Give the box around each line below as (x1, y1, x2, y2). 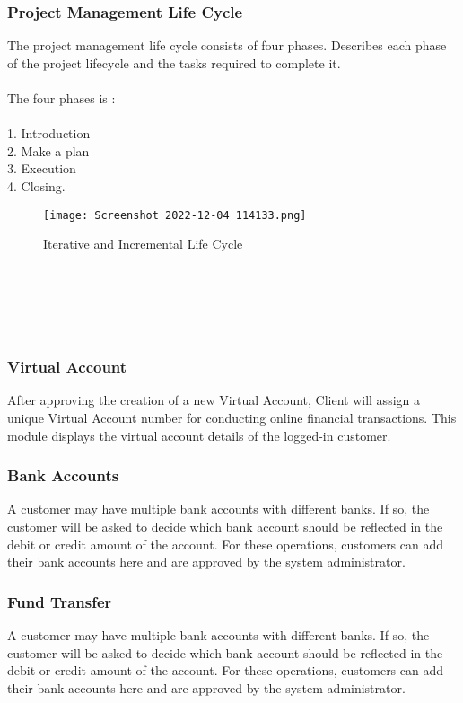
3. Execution (7, 159, 76, 178)
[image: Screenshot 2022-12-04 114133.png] (43, 208, 307, 222)
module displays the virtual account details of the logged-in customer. (7, 426, 391, 444)
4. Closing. (7, 176, 66, 195)
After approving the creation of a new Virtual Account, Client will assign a (7, 391, 420, 409)
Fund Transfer (7, 590, 112, 612)
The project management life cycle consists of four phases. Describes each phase (7, 36, 447, 55)
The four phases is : (7, 89, 116, 107)
